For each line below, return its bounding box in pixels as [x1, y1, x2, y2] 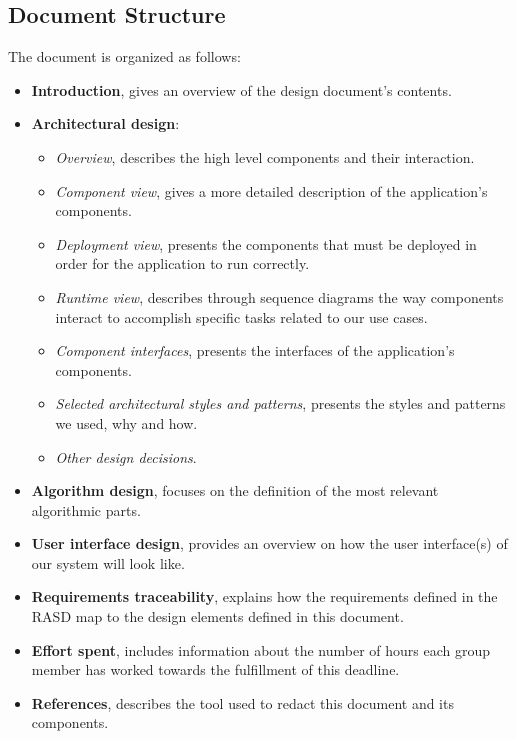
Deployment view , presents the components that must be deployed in [55, 233, 477, 254]
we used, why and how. [55, 412, 198, 433]
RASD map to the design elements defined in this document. [31, 606, 404, 627]
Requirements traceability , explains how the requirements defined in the [31, 586, 498, 607]
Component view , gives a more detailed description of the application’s [55, 180, 488, 201]
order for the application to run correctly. [55, 253, 310, 274]
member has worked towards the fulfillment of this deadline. [31, 659, 400, 680]
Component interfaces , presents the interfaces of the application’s [55, 340, 455, 361]
